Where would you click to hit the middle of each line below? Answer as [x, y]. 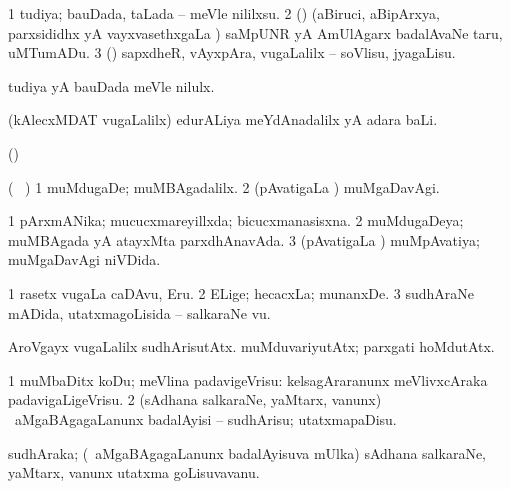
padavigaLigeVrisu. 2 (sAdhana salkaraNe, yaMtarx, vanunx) [195, 399]
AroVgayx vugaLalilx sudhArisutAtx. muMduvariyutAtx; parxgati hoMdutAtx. [251, 346]
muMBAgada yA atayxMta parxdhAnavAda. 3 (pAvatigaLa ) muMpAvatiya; [244, 239]
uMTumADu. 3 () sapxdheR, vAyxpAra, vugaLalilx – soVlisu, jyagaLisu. [232, 52]
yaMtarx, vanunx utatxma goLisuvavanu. [134, 472]
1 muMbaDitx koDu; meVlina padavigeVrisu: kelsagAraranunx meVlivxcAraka [248, 379]
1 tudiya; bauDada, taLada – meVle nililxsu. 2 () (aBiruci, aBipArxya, [224, 13]
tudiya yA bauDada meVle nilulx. [111, 85]
